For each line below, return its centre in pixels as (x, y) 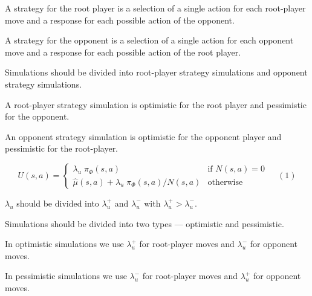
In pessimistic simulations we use (66, 276)
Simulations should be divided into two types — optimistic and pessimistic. (145, 223)
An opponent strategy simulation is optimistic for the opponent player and (143, 136)
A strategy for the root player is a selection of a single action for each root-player (155, 8)
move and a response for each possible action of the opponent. (120, 20)
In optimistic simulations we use (64, 244)
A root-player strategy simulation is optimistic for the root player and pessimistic (156, 104)
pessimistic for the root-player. (62, 148)
